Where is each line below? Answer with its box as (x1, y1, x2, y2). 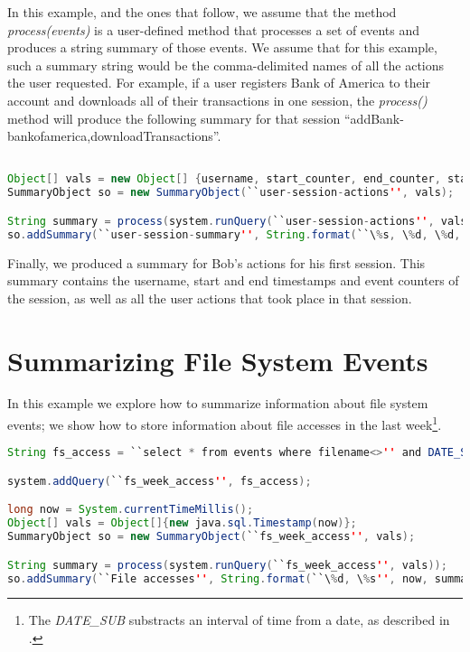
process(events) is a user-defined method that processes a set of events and (7, 20, 419, 39)
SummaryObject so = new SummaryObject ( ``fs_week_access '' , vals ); (7, 530, 416, 544)
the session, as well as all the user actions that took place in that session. (7, 288, 412, 307)
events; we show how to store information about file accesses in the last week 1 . (7, 413, 442, 433)
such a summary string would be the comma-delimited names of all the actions (7, 55, 445, 74)
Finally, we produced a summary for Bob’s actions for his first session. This (7, 253, 426, 272)
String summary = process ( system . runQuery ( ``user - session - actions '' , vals (7, 214, 467, 228)
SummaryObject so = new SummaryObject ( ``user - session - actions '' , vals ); (7, 186, 455, 200)
